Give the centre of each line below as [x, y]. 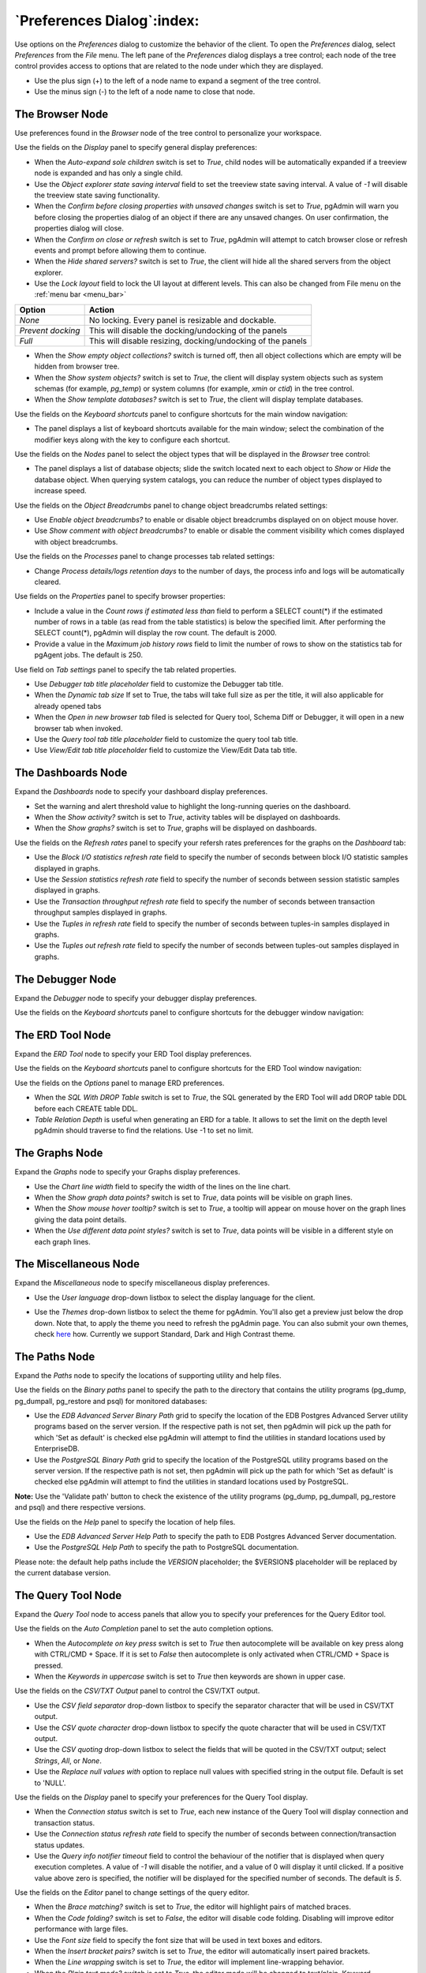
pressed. [49, 1665]
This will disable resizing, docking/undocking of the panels [198, 341]
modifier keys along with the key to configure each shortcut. [132, 440]
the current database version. [63, 1573]
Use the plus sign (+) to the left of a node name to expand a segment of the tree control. [177, 80]
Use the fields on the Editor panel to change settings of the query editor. [132, 1893]
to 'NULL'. [50, 1783]
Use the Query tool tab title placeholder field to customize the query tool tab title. [166, 739]
